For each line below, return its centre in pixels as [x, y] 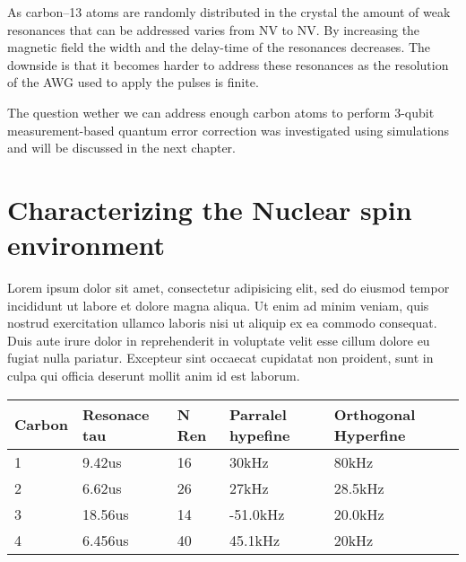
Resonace [116, 414]
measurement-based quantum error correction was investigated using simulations [229, 130]
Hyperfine [370, 435]
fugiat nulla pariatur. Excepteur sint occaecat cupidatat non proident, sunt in [220, 358]
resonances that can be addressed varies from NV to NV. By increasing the [214, 29]
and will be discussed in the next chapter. [121, 148]
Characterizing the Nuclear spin [210, 209]
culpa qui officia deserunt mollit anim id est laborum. [154, 376]
